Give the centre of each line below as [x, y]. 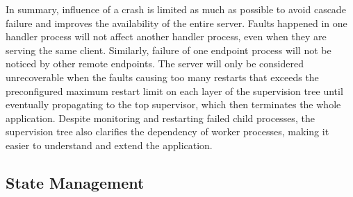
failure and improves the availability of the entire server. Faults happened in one [176, 23]
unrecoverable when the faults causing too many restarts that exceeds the [162, 77]
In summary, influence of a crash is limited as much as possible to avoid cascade [176, 9]
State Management [75, 182]
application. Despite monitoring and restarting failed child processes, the [160, 118]
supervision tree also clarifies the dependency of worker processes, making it [167, 131]
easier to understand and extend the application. [109, 145]
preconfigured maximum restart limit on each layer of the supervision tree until [174, 91]
